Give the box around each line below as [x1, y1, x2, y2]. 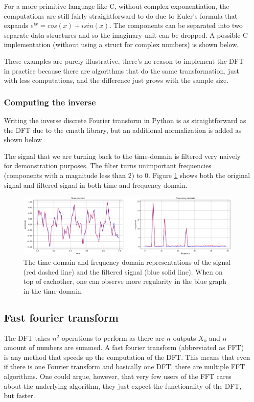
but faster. [4, 390, 35, 401]
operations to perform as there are [61, 332, 164, 343]
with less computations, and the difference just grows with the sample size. [4, 75, 229, 85]
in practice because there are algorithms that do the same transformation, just [4, 65, 239, 75]
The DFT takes [4, 332, 50, 343]
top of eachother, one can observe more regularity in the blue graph [23, 276, 227, 286]
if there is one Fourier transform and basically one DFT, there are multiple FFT [4, 361, 245, 372]
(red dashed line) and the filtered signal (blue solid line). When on [23, 266, 223, 276]
